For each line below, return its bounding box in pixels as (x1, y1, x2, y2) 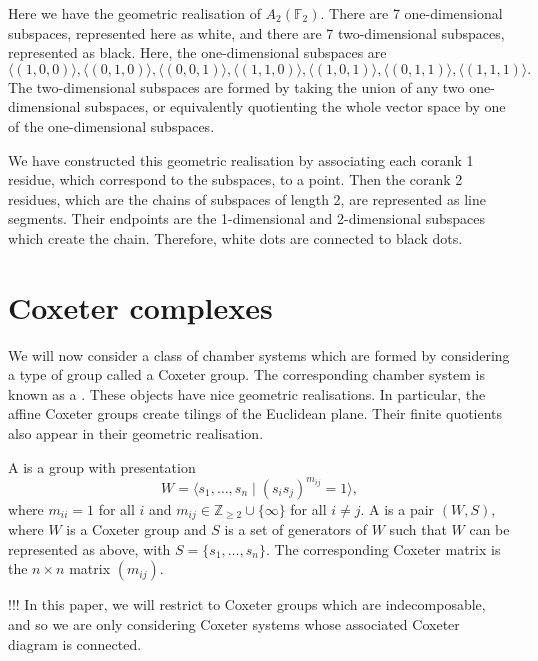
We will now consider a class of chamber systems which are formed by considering (8, 344, 510, 365)
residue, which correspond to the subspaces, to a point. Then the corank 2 (8, 169, 463, 190)
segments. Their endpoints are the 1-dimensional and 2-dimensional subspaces (8, 208, 486, 229)
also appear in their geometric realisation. (8, 423, 264, 444)
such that (389, 519, 447, 540)
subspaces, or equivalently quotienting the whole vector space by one (85, 96, 506, 117)
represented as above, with (8, 538, 171, 559)
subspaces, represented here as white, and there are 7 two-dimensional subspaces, (8, 22, 505, 43)
